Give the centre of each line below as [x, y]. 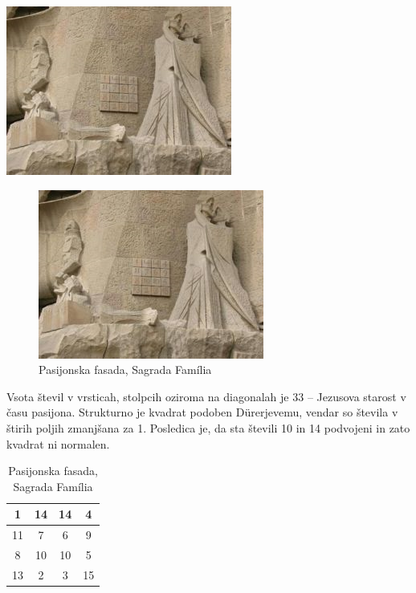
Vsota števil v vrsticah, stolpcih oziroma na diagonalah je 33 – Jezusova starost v [206, 396]
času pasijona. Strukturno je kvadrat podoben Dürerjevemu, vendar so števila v [202, 412]
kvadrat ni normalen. [58, 443]
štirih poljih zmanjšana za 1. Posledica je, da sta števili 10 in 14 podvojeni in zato [208, 427]
